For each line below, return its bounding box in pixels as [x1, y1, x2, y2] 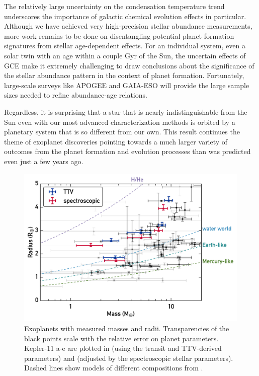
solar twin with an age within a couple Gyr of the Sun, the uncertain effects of [4, 50, 246, 60]
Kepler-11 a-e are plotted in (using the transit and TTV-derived [24, 343, 222, 353]
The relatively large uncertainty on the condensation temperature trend [4, 1, 225, 11]
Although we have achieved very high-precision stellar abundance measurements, [4, 21, 252, 31]
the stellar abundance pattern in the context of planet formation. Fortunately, [4, 70, 244, 81]
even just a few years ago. [4, 156, 83, 166]
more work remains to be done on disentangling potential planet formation [4, 30, 234, 41]
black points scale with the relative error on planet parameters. [24, 333, 219, 343]
